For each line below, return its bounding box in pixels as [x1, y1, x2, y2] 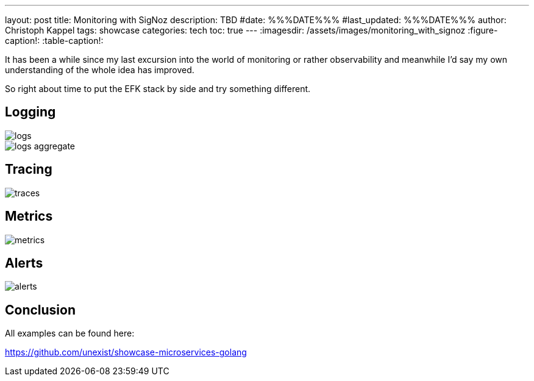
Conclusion [5, 302, 76, 318]
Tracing [5, 162, 52, 177]
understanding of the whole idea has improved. [5, 65, 194, 75]
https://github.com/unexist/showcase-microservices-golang [5, 347, 247, 358]
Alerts [5, 255, 43, 271]
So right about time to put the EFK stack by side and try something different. [5, 84, 311, 94]
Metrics [5, 208, 53, 224]
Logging [5, 104, 56, 120]
